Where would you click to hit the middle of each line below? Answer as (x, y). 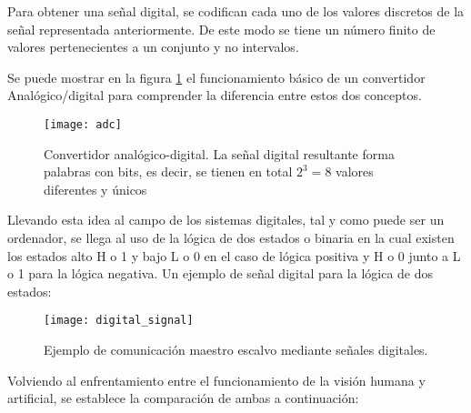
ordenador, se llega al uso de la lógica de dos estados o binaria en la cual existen (231, 237)
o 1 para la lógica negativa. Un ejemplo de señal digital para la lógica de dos (220, 273)
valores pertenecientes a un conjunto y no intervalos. (153, 47)
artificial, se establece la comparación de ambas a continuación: (183, 398)
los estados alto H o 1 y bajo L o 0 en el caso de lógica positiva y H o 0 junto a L (234, 255)
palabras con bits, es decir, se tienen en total (168, 171)
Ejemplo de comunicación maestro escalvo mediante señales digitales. (236, 350)
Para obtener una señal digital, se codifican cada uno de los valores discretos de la (236, 11)
